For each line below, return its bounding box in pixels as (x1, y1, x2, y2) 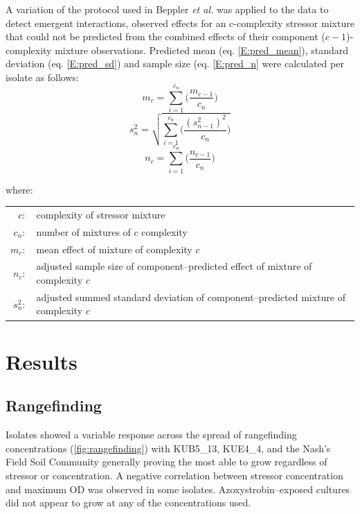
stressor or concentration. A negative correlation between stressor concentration (6, 468, 343, 482)
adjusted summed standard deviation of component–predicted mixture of (36, 289, 346, 304)
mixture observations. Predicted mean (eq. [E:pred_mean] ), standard (55, 42, 349, 57)
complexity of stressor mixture (36, 207, 165, 221)
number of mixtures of (36, 224, 131, 239)
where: (6, 182, 33, 196)
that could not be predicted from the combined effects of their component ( (6, 29, 325, 44)
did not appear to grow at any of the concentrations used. (6, 495, 251, 510)
